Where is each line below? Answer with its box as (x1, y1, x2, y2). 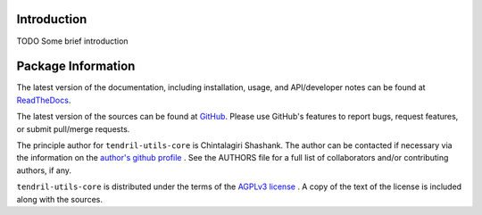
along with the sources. (16, 194, 103, 204)
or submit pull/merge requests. (16, 123, 130, 134)
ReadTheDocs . (16, 95, 71, 105)
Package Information (16, 59, 136, 74)
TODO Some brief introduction (16, 36, 129, 46)
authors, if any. (16, 165, 71, 176)
